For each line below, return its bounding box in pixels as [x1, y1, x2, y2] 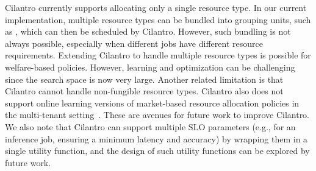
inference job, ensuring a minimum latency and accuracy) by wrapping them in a [5, 132, 308, 145]
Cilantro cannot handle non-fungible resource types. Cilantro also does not [5, 85, 284, 97]
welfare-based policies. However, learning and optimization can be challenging [5, 60, 295, 73]
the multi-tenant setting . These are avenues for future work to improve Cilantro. [5, 108, 310, 121]
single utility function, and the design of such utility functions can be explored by [5, 144, 310, 157]
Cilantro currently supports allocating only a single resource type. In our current [5, 1, 307, 13]
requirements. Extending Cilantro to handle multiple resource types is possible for [5, 49, 311, 61]
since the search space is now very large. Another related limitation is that [5, 72, 284, 85]
